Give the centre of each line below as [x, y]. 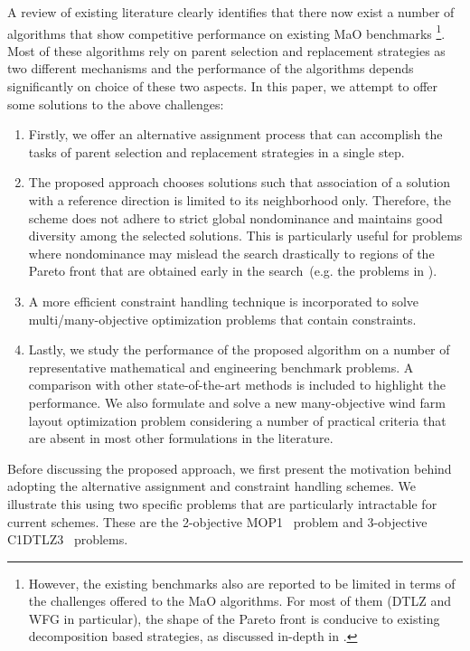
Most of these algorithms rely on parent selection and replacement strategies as [226, 50]
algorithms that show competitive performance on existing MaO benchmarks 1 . [226, 32]
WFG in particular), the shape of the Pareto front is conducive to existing [234, 618]
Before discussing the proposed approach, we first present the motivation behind [230, 468]
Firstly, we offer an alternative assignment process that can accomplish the [235, 134]
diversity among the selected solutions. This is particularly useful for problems [245, 236]
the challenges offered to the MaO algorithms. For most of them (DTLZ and [240, 601]
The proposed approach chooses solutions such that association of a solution [240, 182]
